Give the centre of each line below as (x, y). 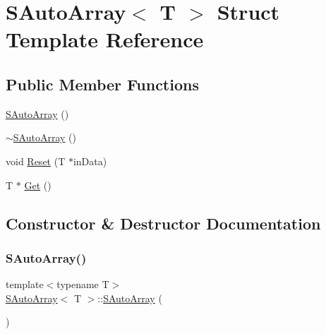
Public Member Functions (102, 84)
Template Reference (105, 39)
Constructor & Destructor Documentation (163, 223)
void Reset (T (36, 161)
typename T (83, 284)
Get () (38, 185)
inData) (90, 161)
